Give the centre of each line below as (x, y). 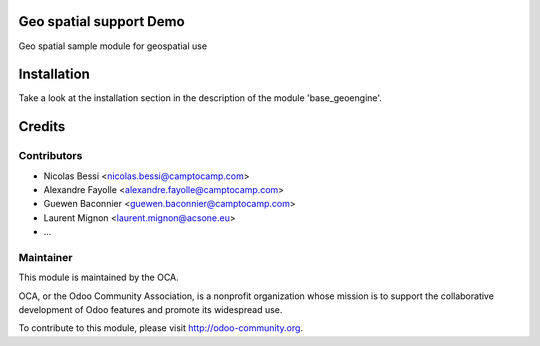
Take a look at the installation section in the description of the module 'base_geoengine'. (200, 98)
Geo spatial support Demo (101, 21)
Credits (42, 126)
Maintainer (45, 257)
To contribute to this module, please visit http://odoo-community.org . (161, 328)
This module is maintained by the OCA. (98, 277)
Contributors (50, 156)
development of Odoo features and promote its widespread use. (150, 310)
